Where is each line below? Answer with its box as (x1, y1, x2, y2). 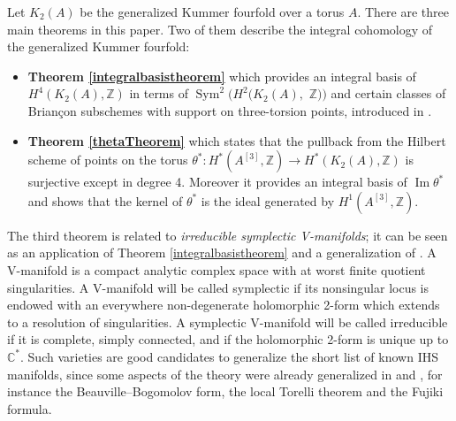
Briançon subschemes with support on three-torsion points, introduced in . (27, 101, 432, 119)
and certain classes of (331, 84, 446, 103)
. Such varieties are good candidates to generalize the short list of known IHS (20, 347, 438, 365)
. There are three (357, 3, 449, 20)
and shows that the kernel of (27, 191, 183, 210)
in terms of (129, 84, 188, 103)
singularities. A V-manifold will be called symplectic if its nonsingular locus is (7, 278, 429, 296)
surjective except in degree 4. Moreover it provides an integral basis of (27, 172, 407, 191)
